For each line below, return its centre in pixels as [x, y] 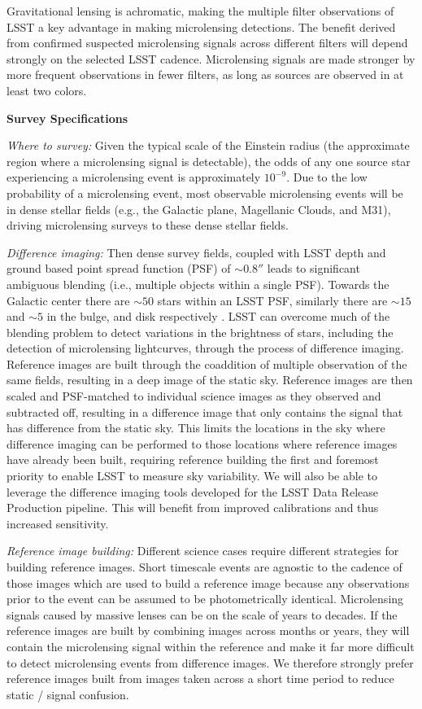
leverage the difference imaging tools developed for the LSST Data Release [192, 491]
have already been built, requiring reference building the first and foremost [193, 460]
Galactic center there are [68, 300]
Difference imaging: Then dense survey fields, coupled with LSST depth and [196, 252]
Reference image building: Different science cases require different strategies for [203, 551]
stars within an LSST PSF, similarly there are [272, 300]
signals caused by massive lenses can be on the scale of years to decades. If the [202, 614]
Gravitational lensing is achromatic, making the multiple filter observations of [200, 11]
